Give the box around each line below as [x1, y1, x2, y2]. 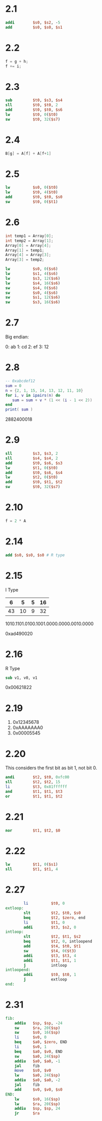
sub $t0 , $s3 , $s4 [5, 98, 63, 103]
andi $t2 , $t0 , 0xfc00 [5, 775, 70, 780]
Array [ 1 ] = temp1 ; [5, 247, 44, 253]
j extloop [23, 977, 67, 982]
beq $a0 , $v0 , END [14, 1049, 63, 1054]
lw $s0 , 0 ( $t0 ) [5, 185, 58, 190]
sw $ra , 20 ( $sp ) [14, 1025, 60, 1031]
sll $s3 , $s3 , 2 [5, 451, 58, 456]
